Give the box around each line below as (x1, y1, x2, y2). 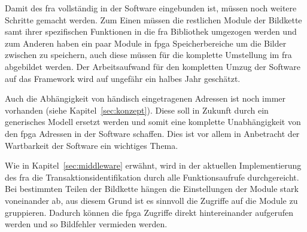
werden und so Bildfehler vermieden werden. (5, 218, 168, 230)
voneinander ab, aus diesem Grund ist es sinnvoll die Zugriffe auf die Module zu (5, 194, 298, 206)
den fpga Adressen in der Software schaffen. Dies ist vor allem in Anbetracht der (5, 127, 300, 139)
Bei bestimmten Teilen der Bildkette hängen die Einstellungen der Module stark (5, 182, 299, 195)
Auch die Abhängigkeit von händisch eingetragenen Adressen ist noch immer (5, 92, 286, 105)
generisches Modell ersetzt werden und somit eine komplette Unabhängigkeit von (5, 115, 301, 128)
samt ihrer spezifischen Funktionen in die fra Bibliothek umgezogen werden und (5, 25, 297, 38)
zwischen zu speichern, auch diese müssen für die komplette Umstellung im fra (5, 48, 292, 61)
